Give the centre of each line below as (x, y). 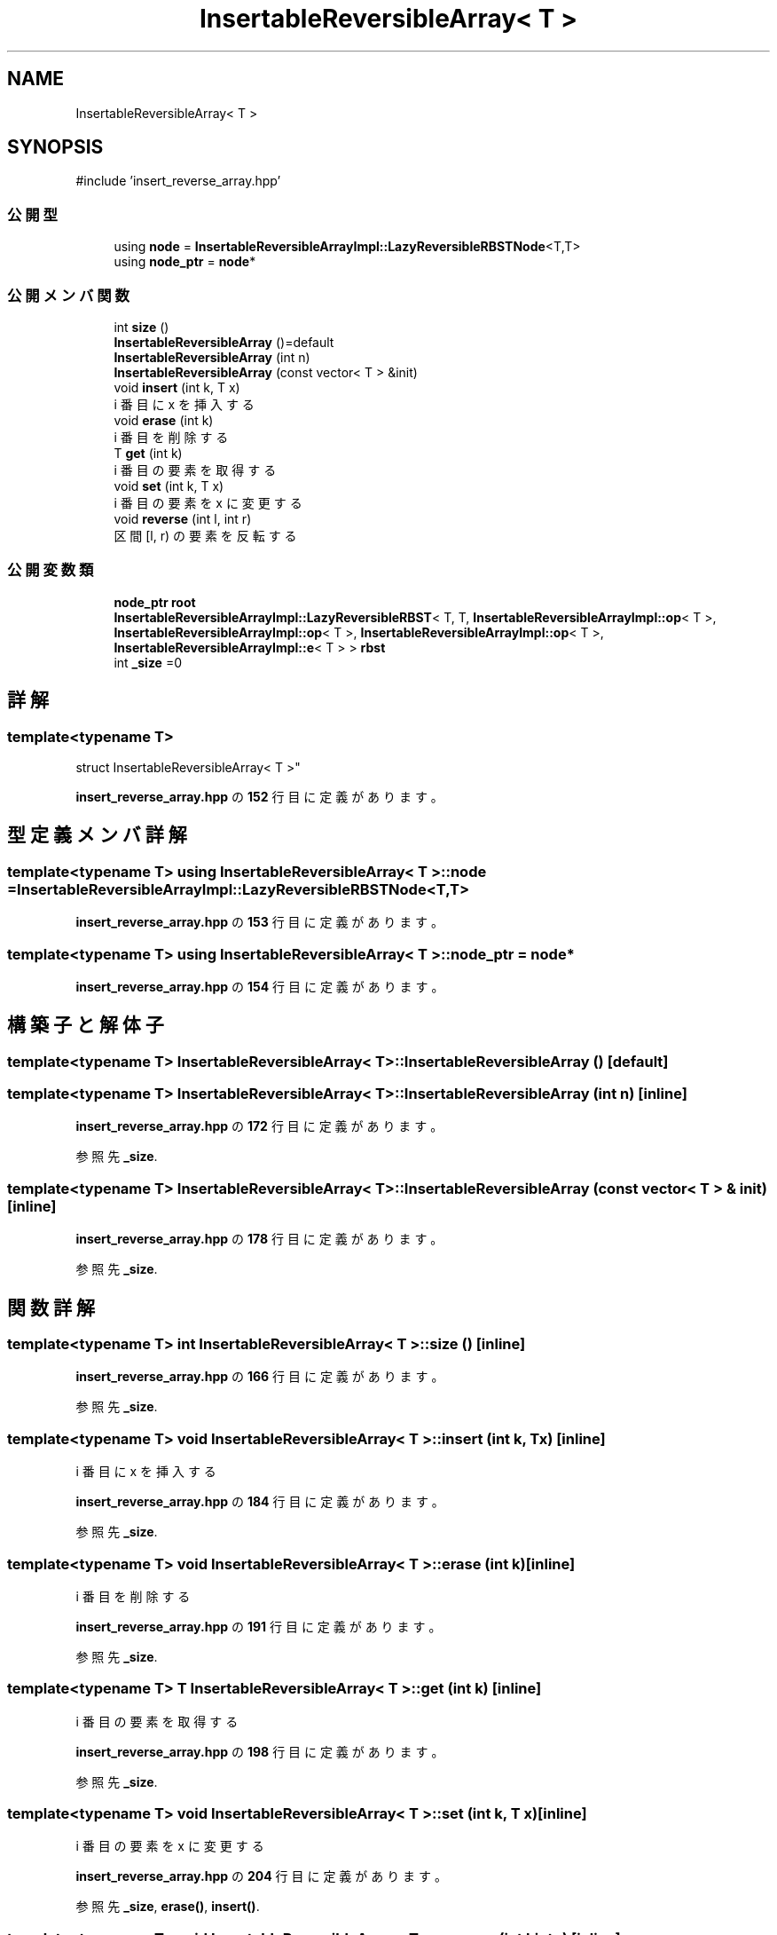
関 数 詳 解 (51, 1307)
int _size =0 (148, 662)
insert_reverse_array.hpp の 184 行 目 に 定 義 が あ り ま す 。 (260, 1502)
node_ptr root (155, 602)
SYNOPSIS (55, 147)
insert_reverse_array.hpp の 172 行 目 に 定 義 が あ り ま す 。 (259, 1126)
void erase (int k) (164, 420)
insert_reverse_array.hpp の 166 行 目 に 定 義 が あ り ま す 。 (260, 1377)
